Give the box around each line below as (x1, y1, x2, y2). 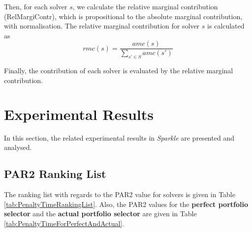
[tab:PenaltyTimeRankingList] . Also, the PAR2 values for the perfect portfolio (4, 199, 248, 209)
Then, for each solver (4, 1, 67, 11)
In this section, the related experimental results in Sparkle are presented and (4, 132, 234, 143)
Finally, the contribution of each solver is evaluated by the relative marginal (4, 65, 233, 76)
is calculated (207, 21, 245, 31)
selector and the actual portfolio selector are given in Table (4, 208, 197, 219)
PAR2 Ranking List (4, 166, 106, 181)
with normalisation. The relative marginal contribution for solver (4, 21, 200, 31)
